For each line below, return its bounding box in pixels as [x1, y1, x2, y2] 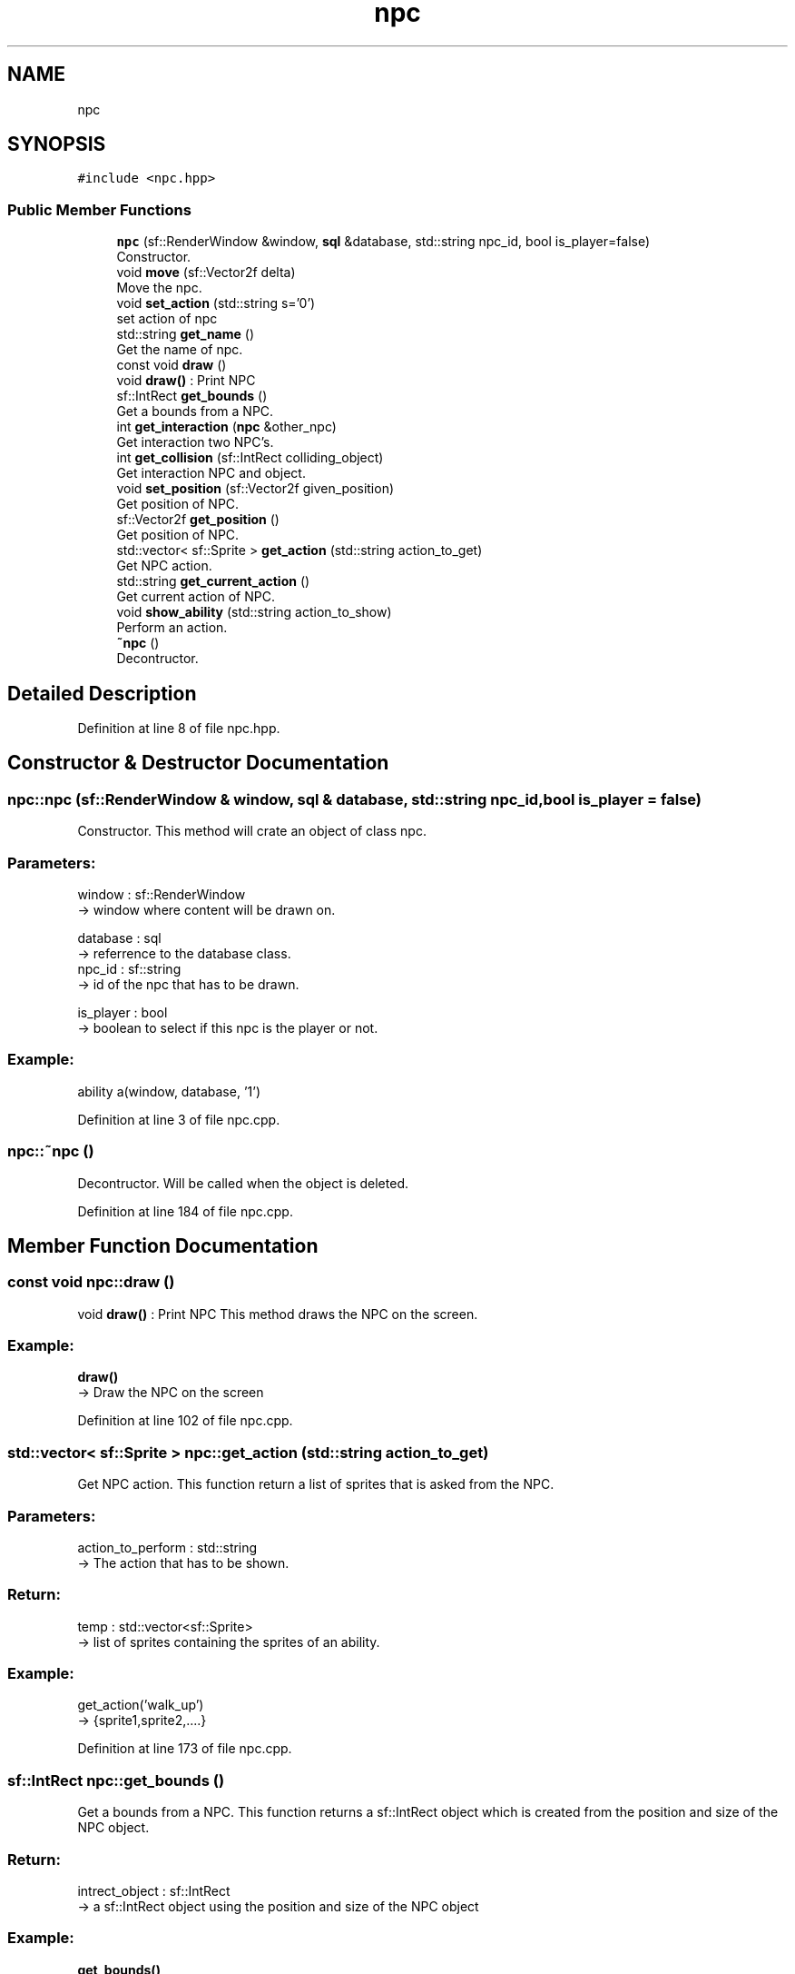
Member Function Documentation [7, 1234, 319, 1257]
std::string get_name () [116, 326, 255, 342]
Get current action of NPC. [116, 589, 275, 605]
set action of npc [116, 311, 218, 327]
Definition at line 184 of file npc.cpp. [77, 1203, 293, 1219]
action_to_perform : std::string [77, 1539, 258, 1555]
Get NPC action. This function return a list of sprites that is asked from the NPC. [77, 1476, 555, 1493]
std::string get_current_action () [116, 573, 310, 590]
